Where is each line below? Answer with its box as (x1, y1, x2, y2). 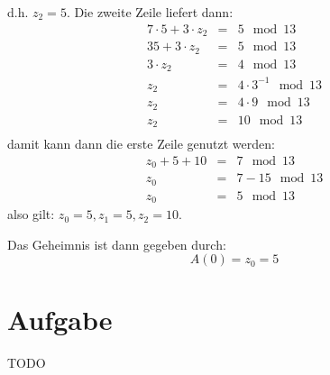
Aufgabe (7, 301, 113, 338)
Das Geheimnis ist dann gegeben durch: (7, 234, 226, 253)
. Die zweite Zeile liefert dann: (66, 3, 234, 21)
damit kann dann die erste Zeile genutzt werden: (7, 134, 275, 153)
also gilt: (7, 205, 55, 224)
